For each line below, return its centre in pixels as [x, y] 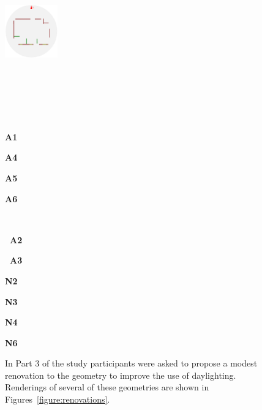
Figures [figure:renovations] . [58, 399]
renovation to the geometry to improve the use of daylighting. [121, 375]
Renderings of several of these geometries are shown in [107, 387]
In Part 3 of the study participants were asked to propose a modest [131, 363]
